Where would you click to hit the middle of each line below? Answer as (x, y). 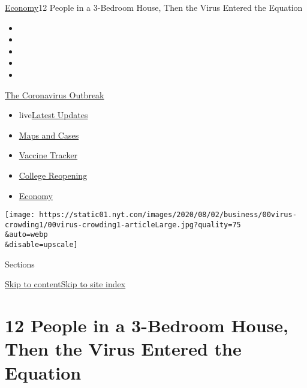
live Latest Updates (53, 115)
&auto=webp (26, 235)
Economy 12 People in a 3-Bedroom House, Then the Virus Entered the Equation (154, 7)
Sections (20, 264)
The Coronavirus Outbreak (55, 94)
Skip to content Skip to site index (65, 284)
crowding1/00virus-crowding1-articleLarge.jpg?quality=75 (123, 225)
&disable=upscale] (41, 245)
